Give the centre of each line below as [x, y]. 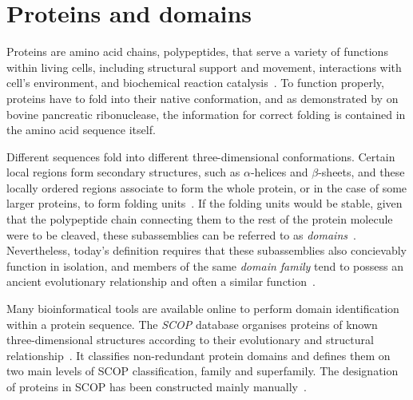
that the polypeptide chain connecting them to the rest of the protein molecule [200, 219]
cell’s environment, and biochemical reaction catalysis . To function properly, [195, 83]
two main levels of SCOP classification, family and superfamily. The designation [203, 371]
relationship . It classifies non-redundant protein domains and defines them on [199, 355]
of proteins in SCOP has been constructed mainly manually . [157, 386]
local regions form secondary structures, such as [123, 172]
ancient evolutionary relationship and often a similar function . [161, 281]
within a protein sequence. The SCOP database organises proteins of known [192, 324]
